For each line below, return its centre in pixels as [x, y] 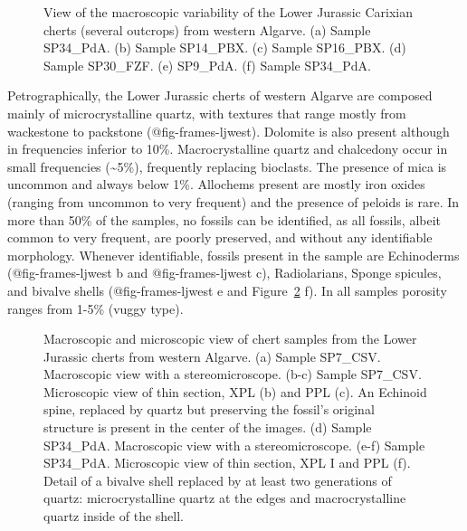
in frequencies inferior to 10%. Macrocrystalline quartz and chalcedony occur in [228, 149]
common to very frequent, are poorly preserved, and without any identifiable [220, 237]
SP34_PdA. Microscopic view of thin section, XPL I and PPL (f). [227, 463]
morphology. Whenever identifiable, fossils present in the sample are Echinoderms [233, 255]
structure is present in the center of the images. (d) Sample [208, 427]
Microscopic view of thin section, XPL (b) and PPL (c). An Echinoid [235, 391]
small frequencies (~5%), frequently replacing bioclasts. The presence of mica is [227, 166]
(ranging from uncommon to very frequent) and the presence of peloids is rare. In [233, 201]
